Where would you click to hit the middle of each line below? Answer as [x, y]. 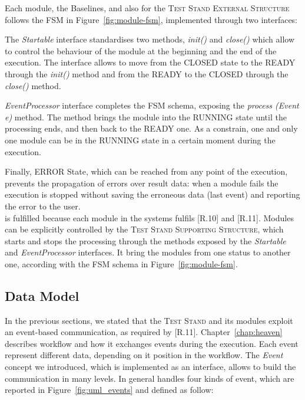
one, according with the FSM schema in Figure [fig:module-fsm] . [121, 263]
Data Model [42, 295]
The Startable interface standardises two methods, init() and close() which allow [150, 39]
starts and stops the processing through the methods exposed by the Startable [145, 240]
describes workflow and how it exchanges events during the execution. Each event [152, 343]
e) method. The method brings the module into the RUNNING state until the [146, 117]
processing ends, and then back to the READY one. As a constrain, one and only [151, 128]
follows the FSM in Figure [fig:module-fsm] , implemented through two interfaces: [151, 19]
